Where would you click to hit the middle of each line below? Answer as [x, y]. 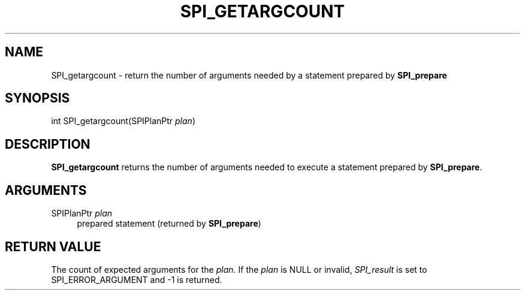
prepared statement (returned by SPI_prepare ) [169, 224]
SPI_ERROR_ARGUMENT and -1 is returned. [137, 279]
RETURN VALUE [53, 246]
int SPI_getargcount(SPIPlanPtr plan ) [123, 121]
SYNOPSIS [37, 98]
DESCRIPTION [48, 144]
